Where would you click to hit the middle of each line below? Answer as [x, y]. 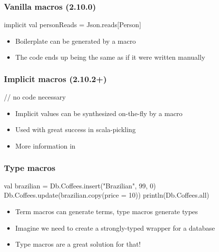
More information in [45, 146]
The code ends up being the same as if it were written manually [110, 57]
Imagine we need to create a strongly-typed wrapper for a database [115, 227]
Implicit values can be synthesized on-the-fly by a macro [99, 113]
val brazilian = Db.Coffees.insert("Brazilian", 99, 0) [80, 185]
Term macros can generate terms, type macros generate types [107, 211]
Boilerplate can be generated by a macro [76, 41]
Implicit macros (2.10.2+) [55, 78]
